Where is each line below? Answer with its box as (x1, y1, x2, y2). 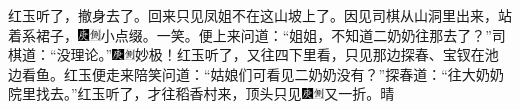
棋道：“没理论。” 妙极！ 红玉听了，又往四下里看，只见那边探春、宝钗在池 (8, 44, 499, 65)
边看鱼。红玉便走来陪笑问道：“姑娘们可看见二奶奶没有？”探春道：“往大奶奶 (8, 63, 504, 84)
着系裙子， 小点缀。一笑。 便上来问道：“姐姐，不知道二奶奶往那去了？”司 (8, 24, 506, 45)
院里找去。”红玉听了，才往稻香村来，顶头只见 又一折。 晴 (8, 83, 395, 104)
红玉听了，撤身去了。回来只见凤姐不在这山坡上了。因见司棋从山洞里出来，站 (8, 5, 512, 25)
